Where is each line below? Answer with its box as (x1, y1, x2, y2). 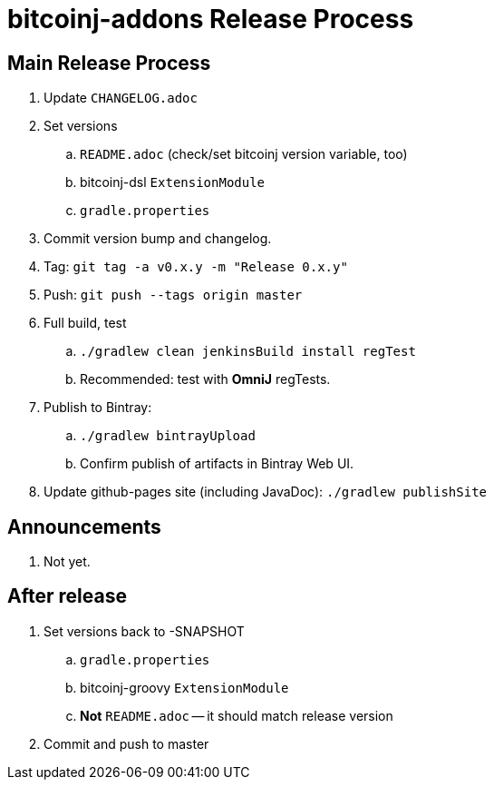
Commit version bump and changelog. (44, 231, 272, 247)
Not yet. (44, 554, 91, 570)
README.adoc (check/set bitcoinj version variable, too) (80, 146, 408, 162)
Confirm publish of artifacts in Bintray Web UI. (80, 456, 354, 472)
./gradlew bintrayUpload (80, 428, 256, 444)
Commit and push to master (44, 735, 209, 752)
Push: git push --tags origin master (44, 287, 303, 303)
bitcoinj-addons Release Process (7, 4, 414, 34)
